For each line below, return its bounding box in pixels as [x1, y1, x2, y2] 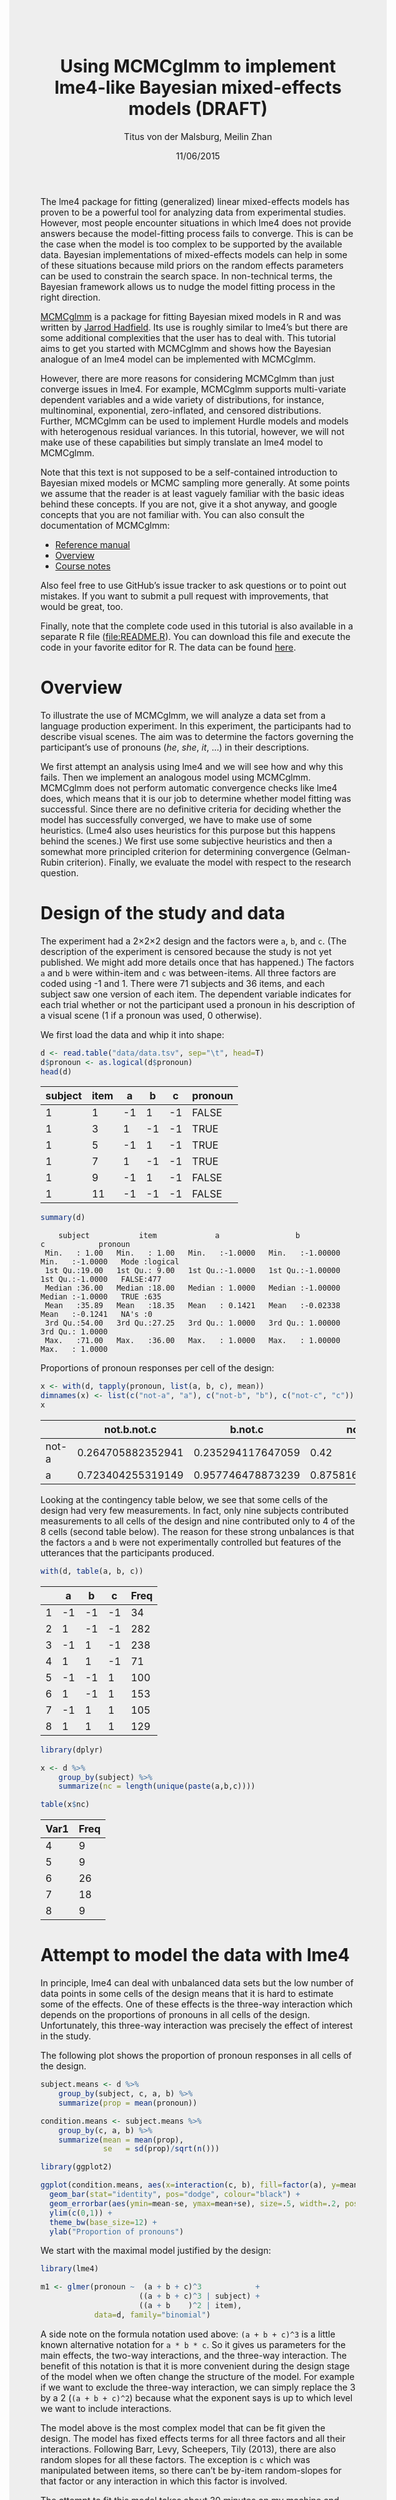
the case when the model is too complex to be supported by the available [40, 238, 343, 250]
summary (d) [40, 1213, 86, 1223]
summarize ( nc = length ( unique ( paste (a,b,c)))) [58, 1781, 256, 1792]
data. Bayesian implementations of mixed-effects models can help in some [40, 248, 348, 260]
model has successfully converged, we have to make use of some [40, 813, 313, 825]
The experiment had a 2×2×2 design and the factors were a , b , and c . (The [40, 935, 347, 947]
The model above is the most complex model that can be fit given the [40, 2421, 326, 2434]
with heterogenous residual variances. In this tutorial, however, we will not [40, 425, 345, 437]
